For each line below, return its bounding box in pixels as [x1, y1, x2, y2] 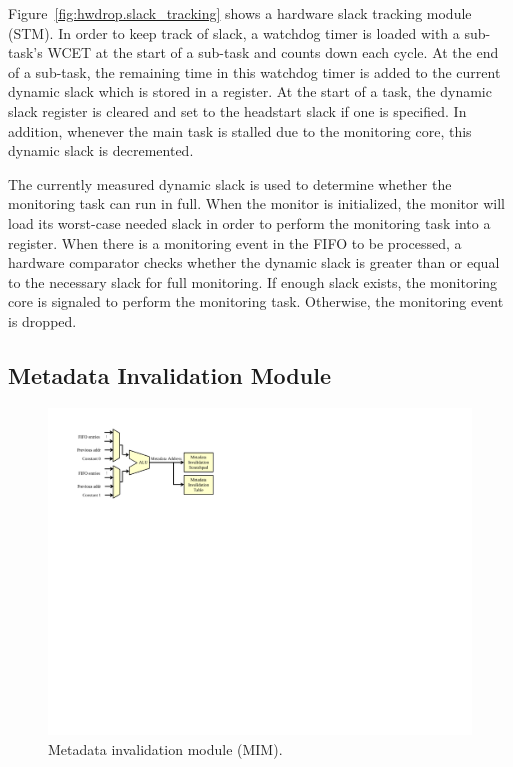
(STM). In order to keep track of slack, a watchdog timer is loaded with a [8, 22, 460, 43]
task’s [8, 42, 43, 63]
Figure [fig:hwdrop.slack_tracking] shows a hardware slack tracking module [8, 3, 472, 23]
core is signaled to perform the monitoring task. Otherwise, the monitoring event [8, 291, 504, 312]
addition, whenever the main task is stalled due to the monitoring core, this [8, 120, 472, 141]
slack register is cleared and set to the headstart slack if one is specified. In [8, 100, 467, 121]
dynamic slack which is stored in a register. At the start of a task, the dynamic [8, 81, 492, 102]
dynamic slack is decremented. [8, 140, 194, 161]
